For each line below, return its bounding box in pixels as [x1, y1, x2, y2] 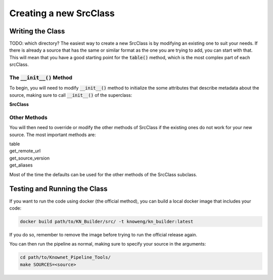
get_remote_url [9, 148, 41, 154]
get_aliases [9, 162, 33, 168]
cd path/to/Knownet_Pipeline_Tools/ [20, 255, 111, 260]
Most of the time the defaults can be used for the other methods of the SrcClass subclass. [9, 171, 197, 177]
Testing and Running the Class [9, 185, 108, 193]
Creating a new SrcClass [9, 8, 115, 19]
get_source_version [9, 155, 50, 161]
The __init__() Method [9, 74, 73, 81]
